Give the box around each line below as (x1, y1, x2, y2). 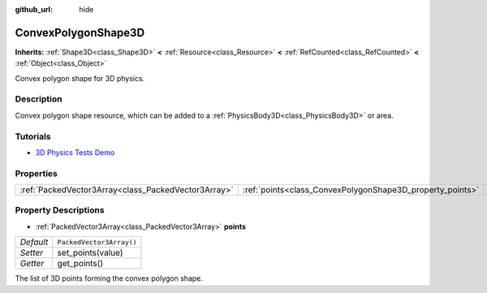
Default (19, 236, 49, 248)
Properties (15, 167, 58, 179)
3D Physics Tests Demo (35, 147, 115, 157)
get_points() (57, 258, 104, 269)
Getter (19, 258, 45, 269)
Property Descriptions (15, 205, 105, 216)
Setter (19, 248, 44, 259)
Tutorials (15, 131, 52, 142)
